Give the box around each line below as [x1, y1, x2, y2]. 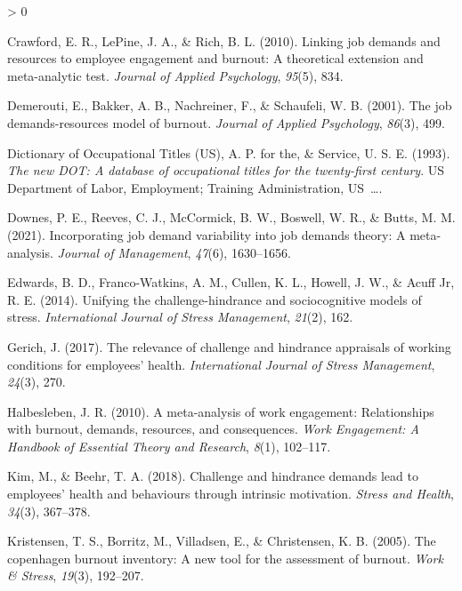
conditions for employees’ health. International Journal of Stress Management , [7, 355, 435, 373]
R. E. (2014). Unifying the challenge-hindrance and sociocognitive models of [7, 290, 422, 308]
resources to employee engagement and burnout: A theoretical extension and [7, 49, 424, 68]
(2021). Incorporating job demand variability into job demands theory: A [7, 225, 406, 244]
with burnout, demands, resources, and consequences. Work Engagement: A [7, 419, 419, 438]
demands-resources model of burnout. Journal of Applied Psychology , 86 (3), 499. [7, 113, 445, 132]
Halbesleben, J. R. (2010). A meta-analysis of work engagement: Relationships [7, 402, 434, 420]
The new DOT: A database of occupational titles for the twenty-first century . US [7, 161, 444, 180]
